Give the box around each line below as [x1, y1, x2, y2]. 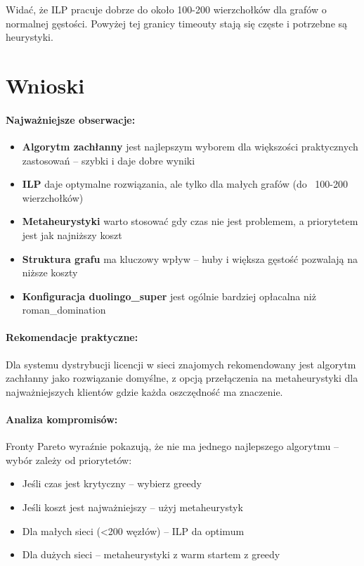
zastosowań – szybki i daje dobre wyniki [22, 153, 195, 167]
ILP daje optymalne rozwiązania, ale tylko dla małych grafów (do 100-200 [22, 176, 349, 191]
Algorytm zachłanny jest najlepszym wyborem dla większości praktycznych [22, 139, 358, 153]
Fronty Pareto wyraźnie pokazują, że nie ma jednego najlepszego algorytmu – [6, 439, 339, 454]
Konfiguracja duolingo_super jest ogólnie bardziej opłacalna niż [22, 288, 316, 303]
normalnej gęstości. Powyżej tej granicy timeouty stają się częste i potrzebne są [6, 15, 348, 30]
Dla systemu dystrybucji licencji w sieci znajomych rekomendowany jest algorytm [6, 356, 356, 371]
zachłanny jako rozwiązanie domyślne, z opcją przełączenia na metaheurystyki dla [6, 371, 358, 385]
